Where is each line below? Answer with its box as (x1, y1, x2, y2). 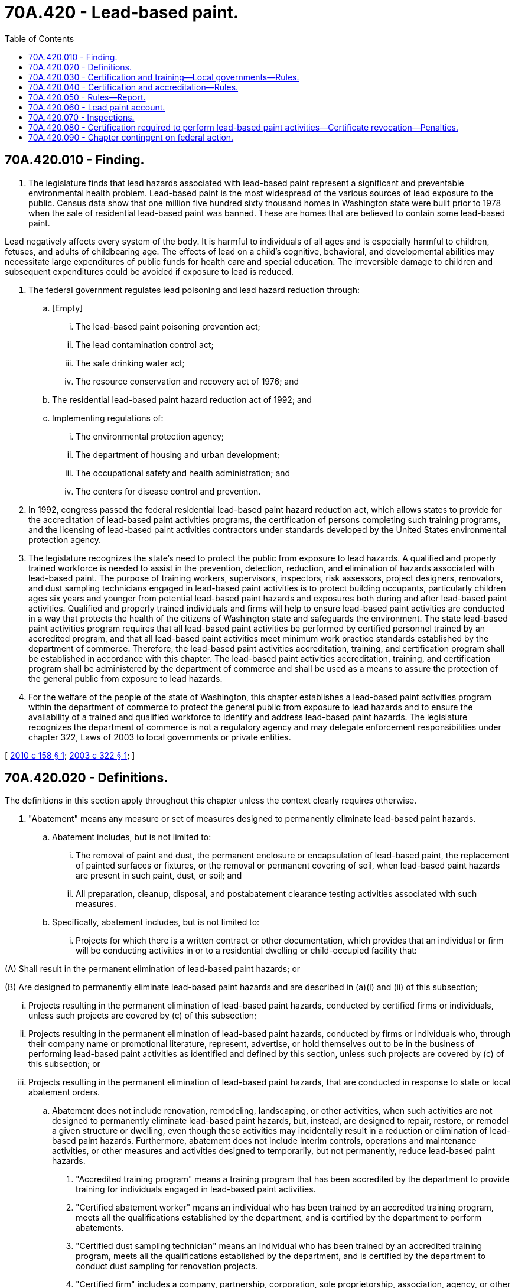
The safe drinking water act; (76, 357, 185, 368)
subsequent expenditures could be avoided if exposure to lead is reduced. (5, 266, 294, 277)
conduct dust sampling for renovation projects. (76, 1261, 258, 1271)
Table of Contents (5, 33, 74, 44)
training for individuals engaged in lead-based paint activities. (76, 1184, 316, 1195)
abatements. (76, 1222, 124, 1233)
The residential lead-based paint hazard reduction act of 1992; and (52, 394, 312, 405)
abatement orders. (28, 1087, 100, 1098)
